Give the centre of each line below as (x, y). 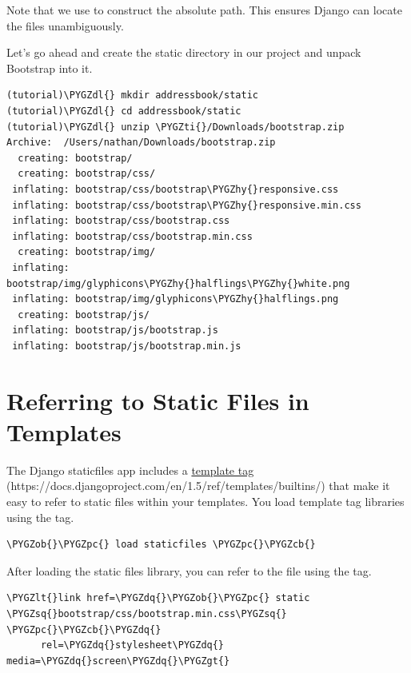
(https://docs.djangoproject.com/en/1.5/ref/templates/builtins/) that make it (198, 486)
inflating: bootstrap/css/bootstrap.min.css (132, 236)
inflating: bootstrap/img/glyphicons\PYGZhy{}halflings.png (176, 299)
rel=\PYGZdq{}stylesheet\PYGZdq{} (132, 645)
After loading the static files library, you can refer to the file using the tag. (189, 570)
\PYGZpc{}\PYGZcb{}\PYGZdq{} (84, 629)
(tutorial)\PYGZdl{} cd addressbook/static (124, 111)
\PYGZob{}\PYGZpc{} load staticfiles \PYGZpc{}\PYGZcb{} (161, 545)
